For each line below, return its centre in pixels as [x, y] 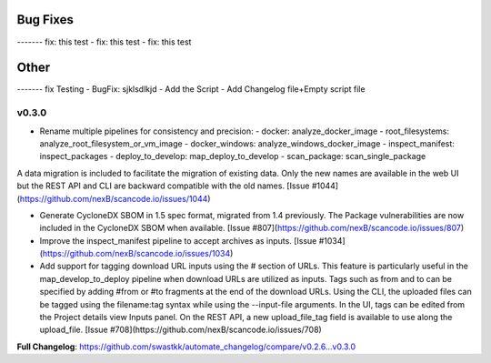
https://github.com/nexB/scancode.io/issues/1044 [114, 198]
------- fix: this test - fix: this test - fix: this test [104, 42]
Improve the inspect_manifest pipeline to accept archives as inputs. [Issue [178, 240]
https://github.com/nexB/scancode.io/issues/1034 [136, 254]
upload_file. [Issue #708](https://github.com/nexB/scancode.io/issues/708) [180, 330]
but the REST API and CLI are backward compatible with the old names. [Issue [163, 186]
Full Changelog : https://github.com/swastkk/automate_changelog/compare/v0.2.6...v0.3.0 [186, 347]
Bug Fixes [45, 20]
